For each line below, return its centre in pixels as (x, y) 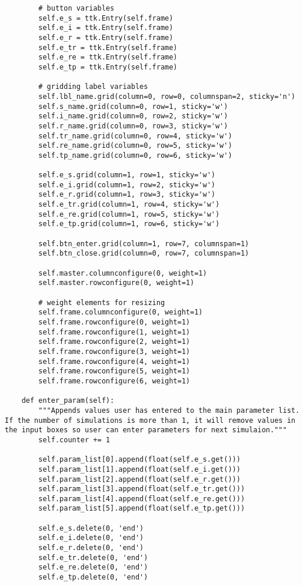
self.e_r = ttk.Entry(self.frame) (106, 37)
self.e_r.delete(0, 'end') (91, 548)
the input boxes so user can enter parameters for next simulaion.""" (146, 430)
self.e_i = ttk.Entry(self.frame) (106, 28)
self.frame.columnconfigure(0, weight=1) (121, 312)
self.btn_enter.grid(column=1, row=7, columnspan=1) (144, 244)
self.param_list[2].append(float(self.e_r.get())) (139, 479)
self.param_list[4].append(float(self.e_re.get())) (142, 499)
